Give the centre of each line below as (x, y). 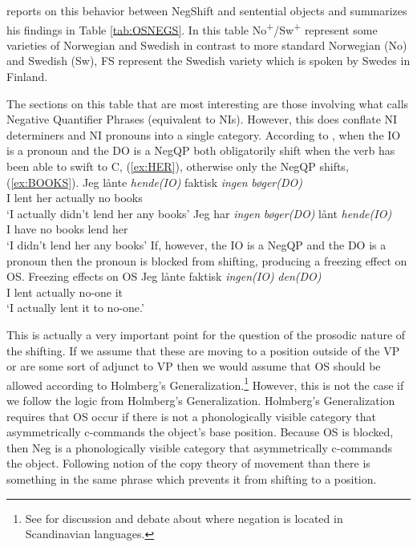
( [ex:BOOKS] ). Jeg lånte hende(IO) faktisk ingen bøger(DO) (155, 182)
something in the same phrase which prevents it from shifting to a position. (192, 478)
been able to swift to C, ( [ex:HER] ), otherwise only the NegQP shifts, (178, 166)
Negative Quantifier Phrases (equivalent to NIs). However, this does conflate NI (202, 119)
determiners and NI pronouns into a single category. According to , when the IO (204, 134)
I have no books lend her (67, 229)
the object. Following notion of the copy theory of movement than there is (188, 463)
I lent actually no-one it (65, 292)
